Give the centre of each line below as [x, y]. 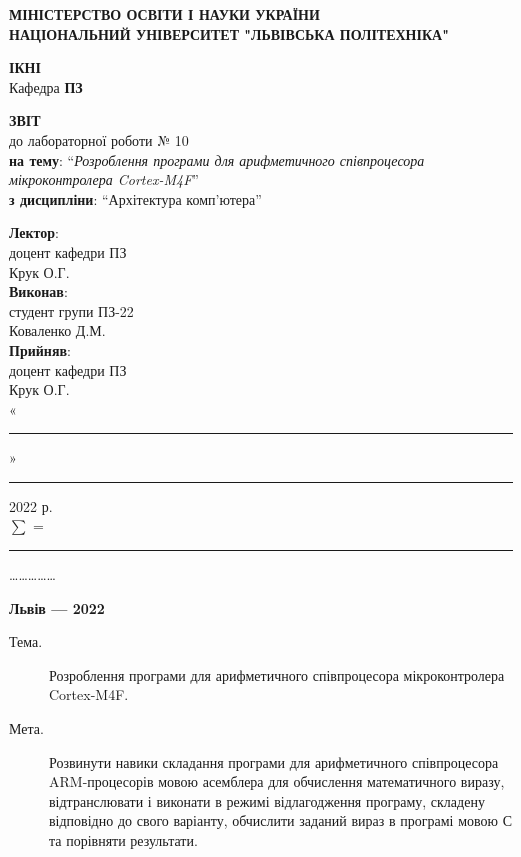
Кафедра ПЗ [46, 86]
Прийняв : [40, 349]
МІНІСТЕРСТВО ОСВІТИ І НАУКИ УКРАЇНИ [164, 14]
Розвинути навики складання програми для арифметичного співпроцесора [274, 761]
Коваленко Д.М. [57, 330]
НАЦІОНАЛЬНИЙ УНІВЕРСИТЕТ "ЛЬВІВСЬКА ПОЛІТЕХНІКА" [229, 33]
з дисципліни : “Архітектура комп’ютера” [135, 198]
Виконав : [38, 291]
